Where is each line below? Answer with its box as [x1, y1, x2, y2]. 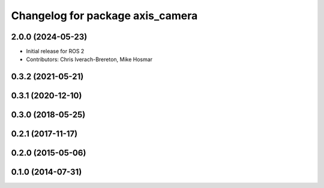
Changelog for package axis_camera [11, 9, 198, 22]
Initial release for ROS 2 [26, 48, 85, 55]
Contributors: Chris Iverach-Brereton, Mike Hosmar [26, 56, 153, 63]
